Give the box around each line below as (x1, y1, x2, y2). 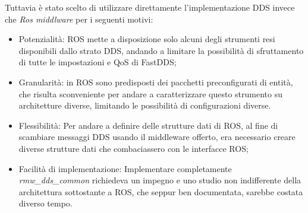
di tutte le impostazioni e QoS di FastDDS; (18, 56, 177, 68)
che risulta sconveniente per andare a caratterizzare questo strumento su (18, 87, 282, 100)
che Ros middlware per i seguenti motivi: (5, 12, 153, 25)
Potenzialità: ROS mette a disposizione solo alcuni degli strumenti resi (18, 33, 275, 45)
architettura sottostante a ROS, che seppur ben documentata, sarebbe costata (18, 185, 303, 198)
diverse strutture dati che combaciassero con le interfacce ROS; (18, 142, 249, 154)
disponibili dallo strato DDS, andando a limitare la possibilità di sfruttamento (18, 44, 304, 56)
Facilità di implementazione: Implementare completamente (18, 162, 232, 174)
